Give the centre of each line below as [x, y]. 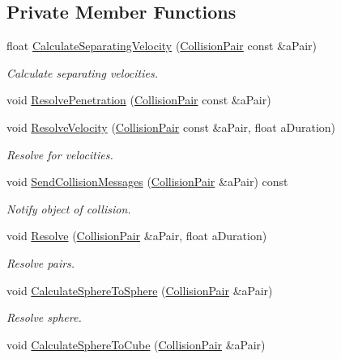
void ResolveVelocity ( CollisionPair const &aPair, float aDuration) [171, 127]
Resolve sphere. [44, 317]
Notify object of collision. [69, 208]
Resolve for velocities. [60, 154]
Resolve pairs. [41, 262]
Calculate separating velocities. [82, 72]
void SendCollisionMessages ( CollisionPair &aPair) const [147, 182]
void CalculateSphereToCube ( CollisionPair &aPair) [136, 344]
